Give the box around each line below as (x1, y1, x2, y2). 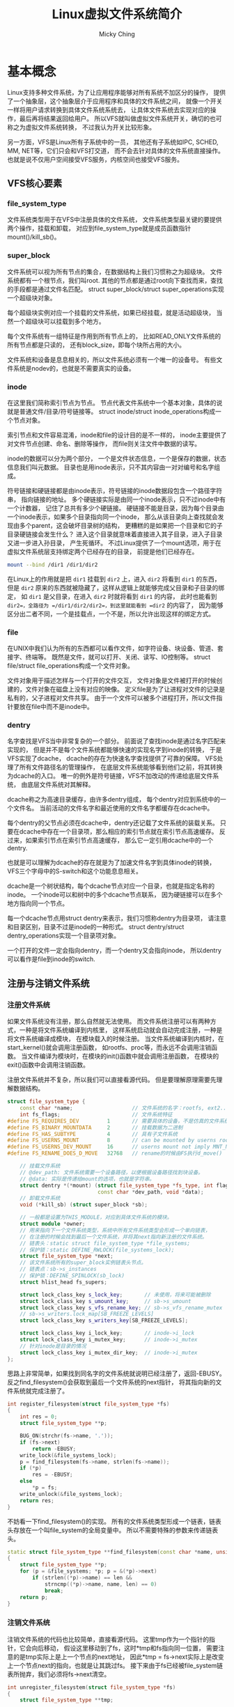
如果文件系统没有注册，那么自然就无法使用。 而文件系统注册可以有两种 (7, 1018, 210, 1026)
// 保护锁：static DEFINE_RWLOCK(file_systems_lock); (19, 1246, 175, 1254)
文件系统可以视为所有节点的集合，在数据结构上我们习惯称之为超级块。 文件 (7, 267, 223, 276)
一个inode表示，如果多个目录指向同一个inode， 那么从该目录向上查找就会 (7, 513, 218, 521)
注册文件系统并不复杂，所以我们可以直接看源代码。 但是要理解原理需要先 (7, 1075, 217, 1084)
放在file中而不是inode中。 (19, 703, 93, 711)
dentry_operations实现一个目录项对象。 (7, 931, 120, 940)
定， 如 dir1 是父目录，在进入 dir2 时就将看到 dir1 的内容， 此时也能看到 (7, 592, 217, 600)
